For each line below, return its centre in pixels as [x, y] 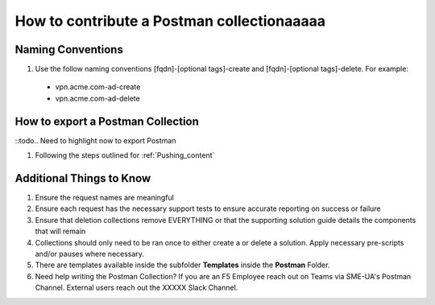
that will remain [60, 231]
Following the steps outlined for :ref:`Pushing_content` [125, 155]
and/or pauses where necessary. [90, 254]
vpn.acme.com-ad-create [98, 87]
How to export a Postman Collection [107, 121]
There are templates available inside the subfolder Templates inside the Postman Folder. [182, 265]
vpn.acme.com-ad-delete [97, 98]
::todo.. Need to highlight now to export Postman [95, 140]
